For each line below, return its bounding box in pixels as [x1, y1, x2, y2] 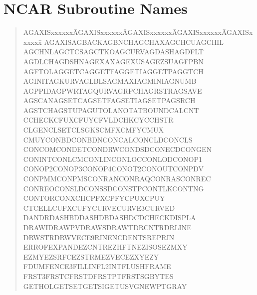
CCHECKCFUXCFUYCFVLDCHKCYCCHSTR [23, 115, 174, 125]
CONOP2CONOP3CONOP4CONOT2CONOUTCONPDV [23, 163, 204, 174]
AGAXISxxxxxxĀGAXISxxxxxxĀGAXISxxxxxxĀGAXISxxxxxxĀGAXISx [23, 27, 253, 37]
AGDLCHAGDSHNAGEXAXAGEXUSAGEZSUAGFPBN [23, 56, 204, 66]
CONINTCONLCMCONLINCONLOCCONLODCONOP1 [23, 153, 202, 164]
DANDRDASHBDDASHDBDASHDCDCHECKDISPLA [23, 212, 196, 223]
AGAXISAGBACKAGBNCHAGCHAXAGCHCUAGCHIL [44, 36, 224, 47]
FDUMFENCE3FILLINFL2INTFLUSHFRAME [23, 261, 171, 272]
